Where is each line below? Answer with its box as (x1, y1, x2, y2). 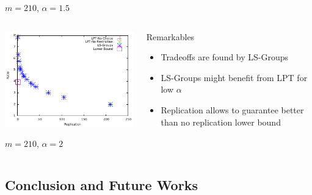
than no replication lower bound (161, 115, 281, 128)
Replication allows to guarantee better (161, 103, 304, 116)
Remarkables (146, 30, 195, 43)
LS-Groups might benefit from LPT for (161, 71, 308, 83)
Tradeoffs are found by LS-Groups (161, 51, 289, 63)
